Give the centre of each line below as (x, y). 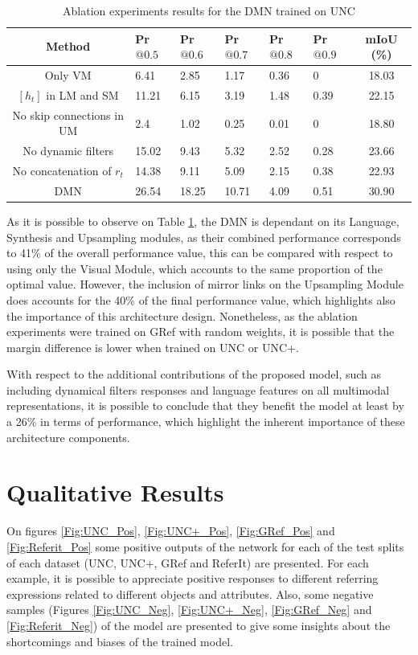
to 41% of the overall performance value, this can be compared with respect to (200, 253)
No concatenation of (62, 170)
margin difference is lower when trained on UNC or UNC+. (153, 347)
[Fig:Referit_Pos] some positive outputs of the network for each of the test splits (205, 546)
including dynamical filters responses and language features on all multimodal (198, 389)
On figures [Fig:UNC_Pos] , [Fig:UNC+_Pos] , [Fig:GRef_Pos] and (171, 531)
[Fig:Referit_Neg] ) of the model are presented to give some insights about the (199, 625)
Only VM (68, 75)
